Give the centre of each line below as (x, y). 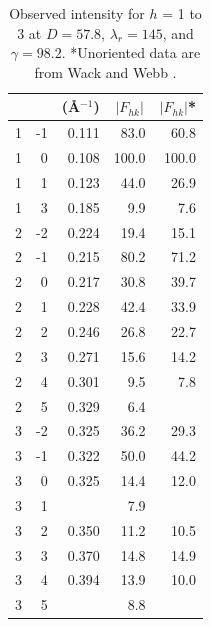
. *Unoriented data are (131, 52)
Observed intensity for (77, 13)
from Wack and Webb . (105, 71)
